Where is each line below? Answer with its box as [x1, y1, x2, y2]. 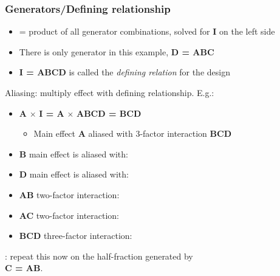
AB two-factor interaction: [19, 188, 120, 201]
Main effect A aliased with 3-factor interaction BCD [33, 127, 232, 140]
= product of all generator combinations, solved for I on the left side [19, 25, 275, 38]
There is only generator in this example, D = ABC [19, 45, 214, 58]
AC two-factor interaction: [19, 209, 120, 221]
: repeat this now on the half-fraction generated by [5, 249, 193, 262]
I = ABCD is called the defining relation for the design [19, 66, 230, 78]
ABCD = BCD [76, 106, 142, 119]
